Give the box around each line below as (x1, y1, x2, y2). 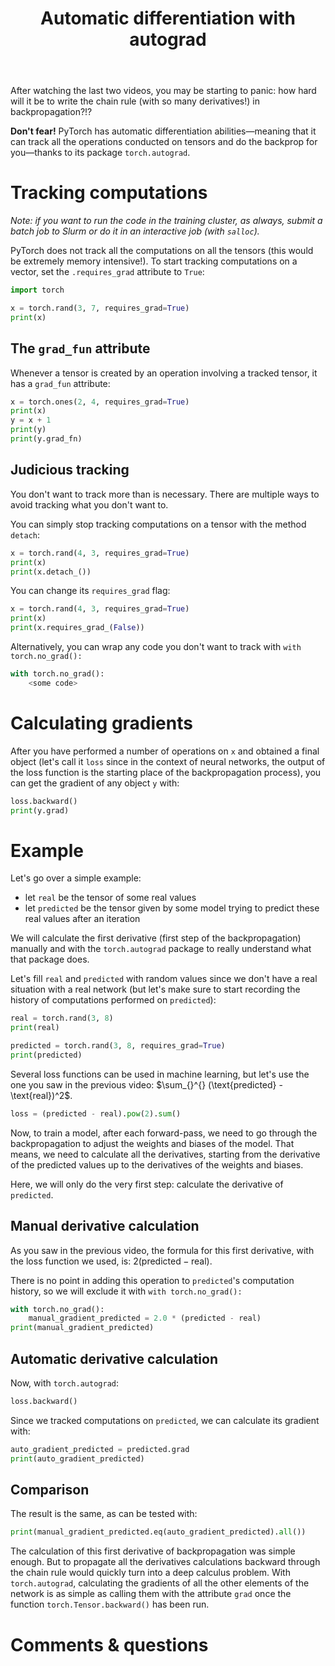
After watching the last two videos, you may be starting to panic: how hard (10, 85, 317, 97)
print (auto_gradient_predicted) (10, 1453, 145, 1464)
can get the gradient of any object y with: (10, 777, 180, 789)
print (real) (10, 1023, 60, 1033)
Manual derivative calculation (10, 1218, 200, 1235)
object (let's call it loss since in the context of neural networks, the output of (10, 755, 326, 767)
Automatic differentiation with (40, 7, 296, 30)
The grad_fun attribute (10, 340, 151, 357)
